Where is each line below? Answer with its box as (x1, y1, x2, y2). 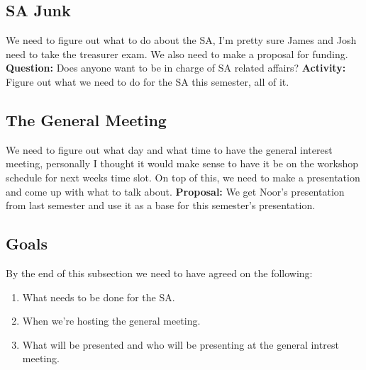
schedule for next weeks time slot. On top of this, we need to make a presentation (6, 169, 360, 184)
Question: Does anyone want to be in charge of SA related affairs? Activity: (6, 60, 346, 75)
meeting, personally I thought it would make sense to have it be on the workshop (6, 156, 358, 171)
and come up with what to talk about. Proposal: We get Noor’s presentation (6, 184, 345, 198)
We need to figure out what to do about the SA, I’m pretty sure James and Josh (6, 33, 357, 47)
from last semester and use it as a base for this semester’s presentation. (6, 198, 316, 213)
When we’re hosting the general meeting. (22, 313, 201, 328)
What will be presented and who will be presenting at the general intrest (22, 337, 339, 352)
